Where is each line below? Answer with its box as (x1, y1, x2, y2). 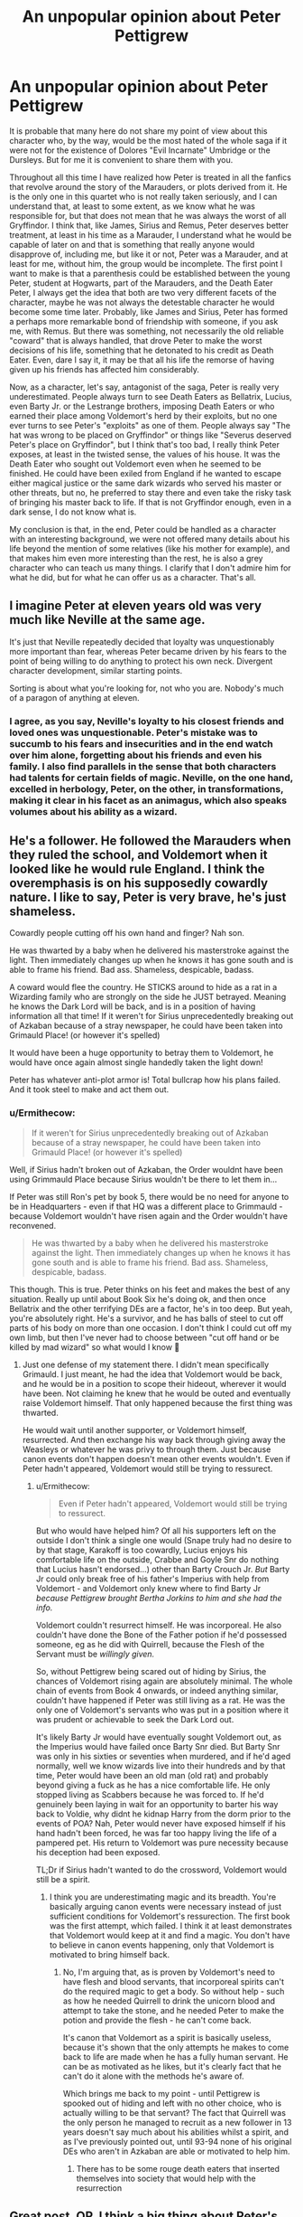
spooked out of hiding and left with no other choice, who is (62, 2098, 282, 2109)
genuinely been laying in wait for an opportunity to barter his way (35, 1798, 279, 1809)
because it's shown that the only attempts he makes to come (62, 2042, 289, 2052)
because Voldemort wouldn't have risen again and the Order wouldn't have (9, 1210, 289, 1222)
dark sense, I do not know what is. (9, 506, 137, 517)
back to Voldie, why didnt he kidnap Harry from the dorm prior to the (35, 1808, 291, 1819)
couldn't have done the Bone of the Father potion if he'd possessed (35, 1629, 287, 1640)
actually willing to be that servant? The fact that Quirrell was (62, 2107, 287, 2118)
